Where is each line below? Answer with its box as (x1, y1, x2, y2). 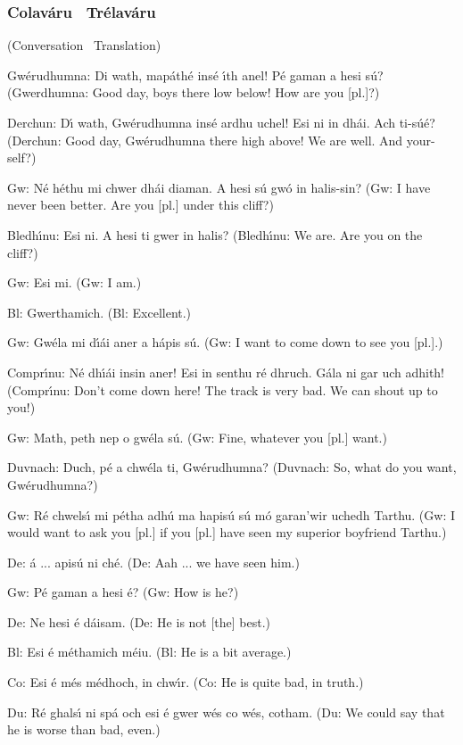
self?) (7, 148, 37, 167)
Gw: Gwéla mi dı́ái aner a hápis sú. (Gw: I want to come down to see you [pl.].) (7, 333, 443, 352)
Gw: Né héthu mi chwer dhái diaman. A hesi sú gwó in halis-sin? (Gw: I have (7, 178, 431, 196)
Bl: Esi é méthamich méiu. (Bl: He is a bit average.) (7, 642, 292, 661)
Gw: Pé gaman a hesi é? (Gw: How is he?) (7, 583, 239, 601)
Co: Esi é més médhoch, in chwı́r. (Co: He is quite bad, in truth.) (7, 673, 364, 691)
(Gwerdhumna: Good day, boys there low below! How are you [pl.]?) (7, 83, 380, 102)
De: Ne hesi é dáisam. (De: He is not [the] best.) (7, 612, 271, 631)
